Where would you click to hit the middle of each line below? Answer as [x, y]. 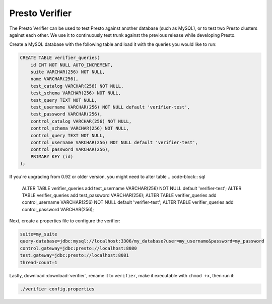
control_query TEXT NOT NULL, [68, 135]
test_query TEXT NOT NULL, [64, 100]
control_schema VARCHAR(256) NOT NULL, [80, 128]
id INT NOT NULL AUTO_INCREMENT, [72, 65]
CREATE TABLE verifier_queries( [60, 58]
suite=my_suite [39, 234]
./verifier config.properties [57, 289]
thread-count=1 [39, 262]
